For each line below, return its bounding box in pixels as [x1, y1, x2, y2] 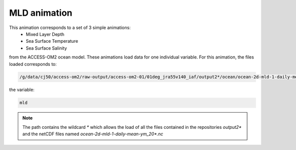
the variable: [9, 87, 35, 93]
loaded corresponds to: [9, 61, 57, 67]
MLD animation [9, 7, 73, 18]
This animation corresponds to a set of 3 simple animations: [9, 25, 131, 30]
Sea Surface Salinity [26, 45, 67, 51]
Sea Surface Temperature [26, 38, 78, 44]
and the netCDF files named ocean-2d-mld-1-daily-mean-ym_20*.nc [22, 131, 164, 137]
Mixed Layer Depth [26, 31, 65, 37]
